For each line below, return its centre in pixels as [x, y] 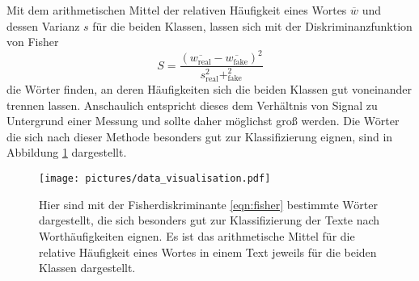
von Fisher [33, 42]
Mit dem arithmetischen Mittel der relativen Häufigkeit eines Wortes [177, 10]
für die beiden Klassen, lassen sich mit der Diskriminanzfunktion [252, 25]
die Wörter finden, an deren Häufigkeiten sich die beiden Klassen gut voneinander [209, 89]
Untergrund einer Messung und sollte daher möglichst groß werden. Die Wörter [203, 121]
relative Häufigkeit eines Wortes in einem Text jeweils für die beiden [208, 252]
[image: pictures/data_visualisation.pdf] [155, 179]
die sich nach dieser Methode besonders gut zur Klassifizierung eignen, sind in [200, 136]
